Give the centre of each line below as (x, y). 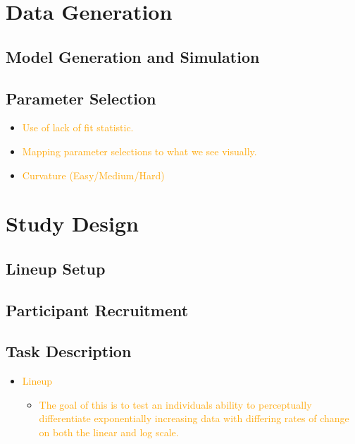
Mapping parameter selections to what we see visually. (139, 151)
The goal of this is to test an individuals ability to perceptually (175, 404)
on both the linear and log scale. (109, 432)
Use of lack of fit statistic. (78, 127)
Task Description (69, 351)
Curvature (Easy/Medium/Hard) (93, 175)
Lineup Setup (56, 268)
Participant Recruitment (97, 310)
